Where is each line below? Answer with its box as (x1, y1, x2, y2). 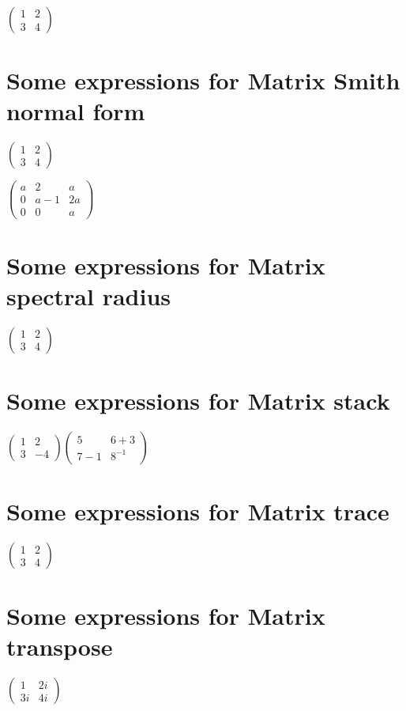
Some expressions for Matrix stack (6, 384, 390, 416)
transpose (6, 630, 113, 663)
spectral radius (6, 279, 171, 312)
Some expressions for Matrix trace (6, 495, 389, 528)
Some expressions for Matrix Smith (6, 64, 400, 96)
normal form (6, 95, 145, 127)
